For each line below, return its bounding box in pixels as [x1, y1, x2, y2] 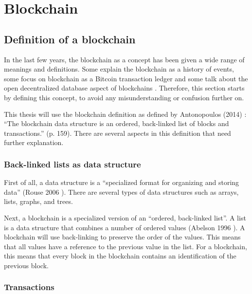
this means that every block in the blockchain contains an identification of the [4, 251, 236, 261]
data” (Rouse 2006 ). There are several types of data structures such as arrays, [4, 186, 239, 197]
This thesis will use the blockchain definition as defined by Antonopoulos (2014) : [4, 109, 247, 119]
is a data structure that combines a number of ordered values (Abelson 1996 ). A [4, 222, 245, 232]
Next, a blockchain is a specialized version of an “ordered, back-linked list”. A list [4, 212, 246, 222]
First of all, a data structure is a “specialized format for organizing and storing [4, 177, 239, 187]
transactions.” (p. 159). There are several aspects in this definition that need [4, 128, 231, 138]
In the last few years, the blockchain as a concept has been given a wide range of [4, 54, 245, 64]
